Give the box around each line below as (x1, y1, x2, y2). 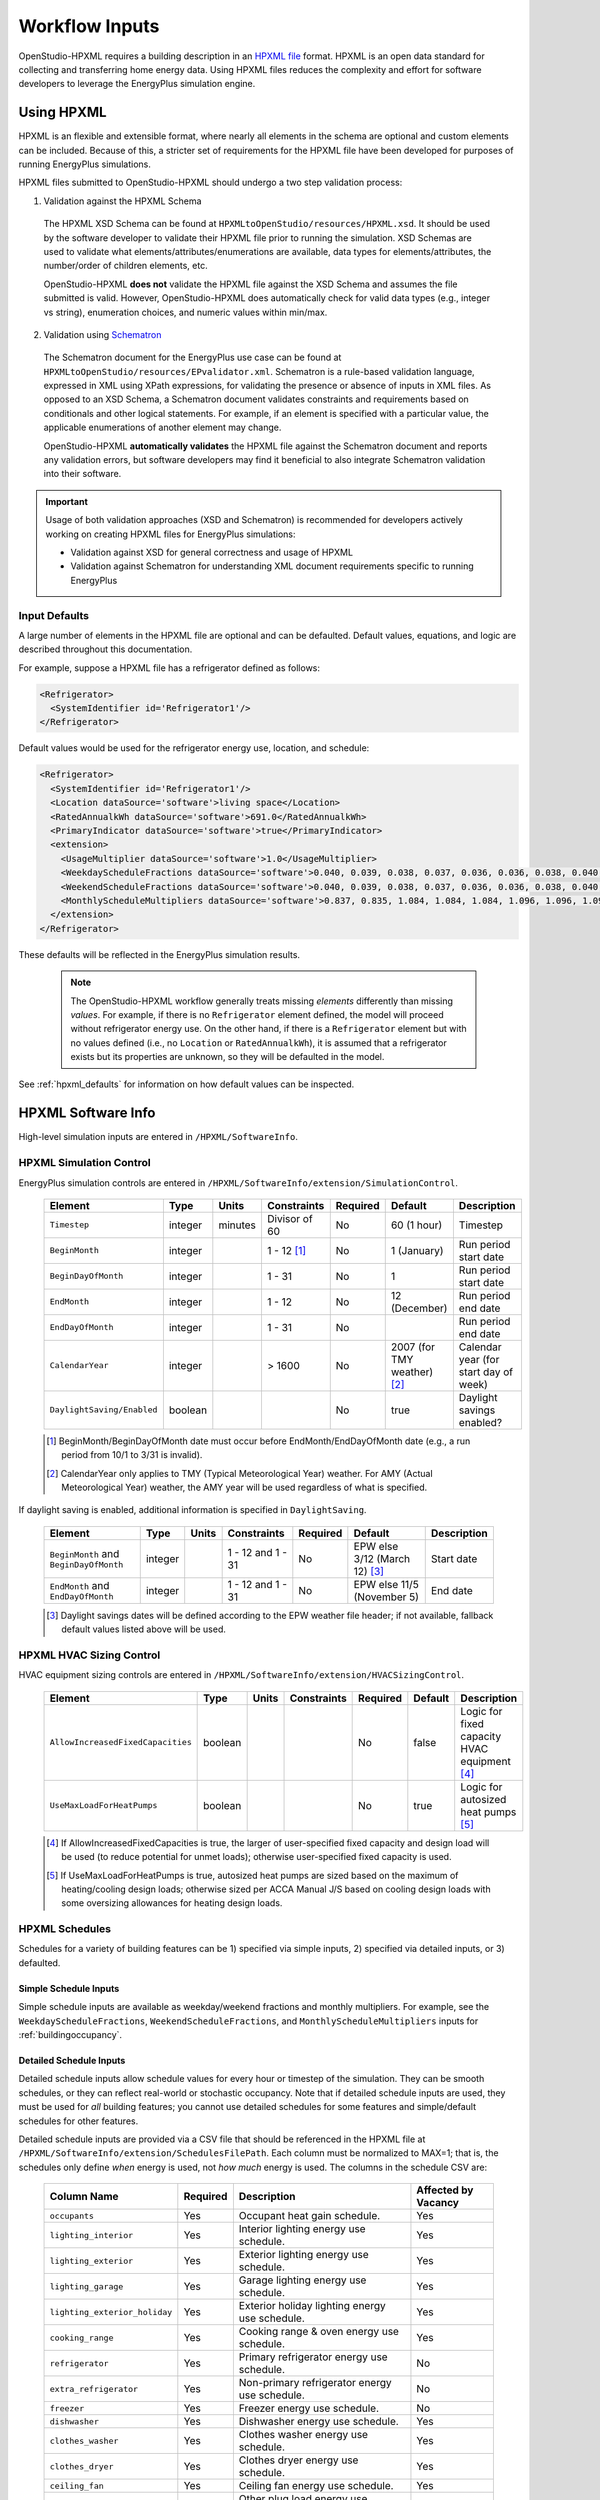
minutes (218, 1218, 257, 1232)
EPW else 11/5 (353, 1577, 419, 1591)
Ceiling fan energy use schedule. (238, 2479, 394, 2493)
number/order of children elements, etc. (43, 260, 209, 272)
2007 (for (390, 1340, 435, 1354)
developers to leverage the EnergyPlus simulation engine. (18, 78, 256, 90)
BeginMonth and (49, 1547, 120, 1561)
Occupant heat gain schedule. (238, 2209, 381, 2223)
